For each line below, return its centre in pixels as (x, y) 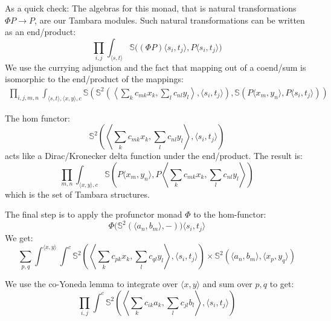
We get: (19, 237)
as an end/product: (40, 32)
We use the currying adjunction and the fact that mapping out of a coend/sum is (156, 67)
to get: (282, 284)
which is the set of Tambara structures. (77, 194)
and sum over (227, 284)
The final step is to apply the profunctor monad (94, 214)
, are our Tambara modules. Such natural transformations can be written (170, 20)
